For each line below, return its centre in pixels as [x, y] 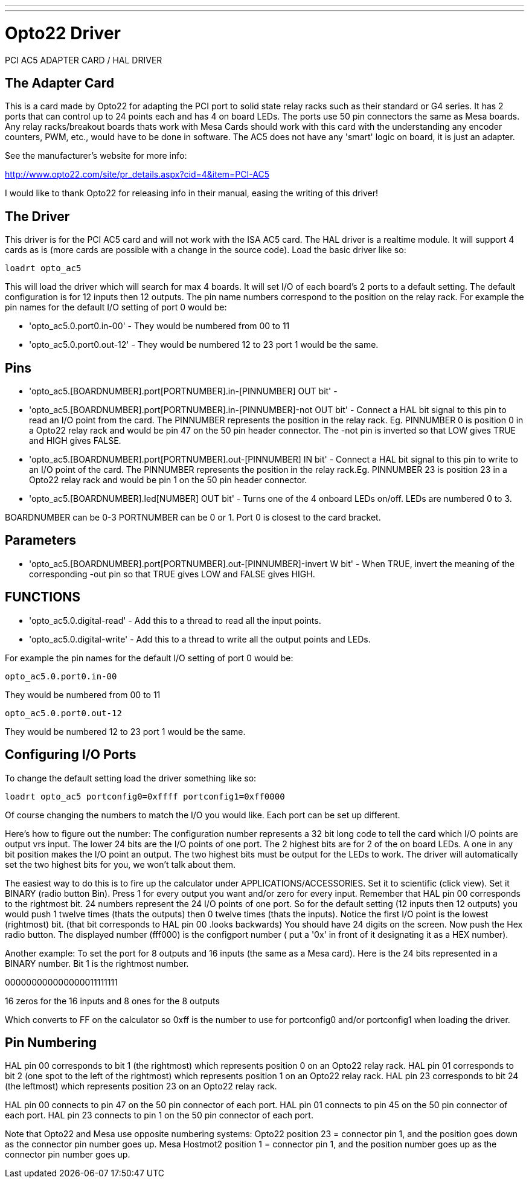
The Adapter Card [59, 83]
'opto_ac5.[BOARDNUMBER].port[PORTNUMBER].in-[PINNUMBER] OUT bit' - [183, 391]
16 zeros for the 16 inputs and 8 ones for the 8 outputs [112, 1001]
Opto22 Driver [63, 33]
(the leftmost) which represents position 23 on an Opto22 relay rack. [141, 1086]
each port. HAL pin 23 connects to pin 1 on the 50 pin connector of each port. [159, 1115]
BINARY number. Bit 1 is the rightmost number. [97, 963]
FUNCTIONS [43, 597]
